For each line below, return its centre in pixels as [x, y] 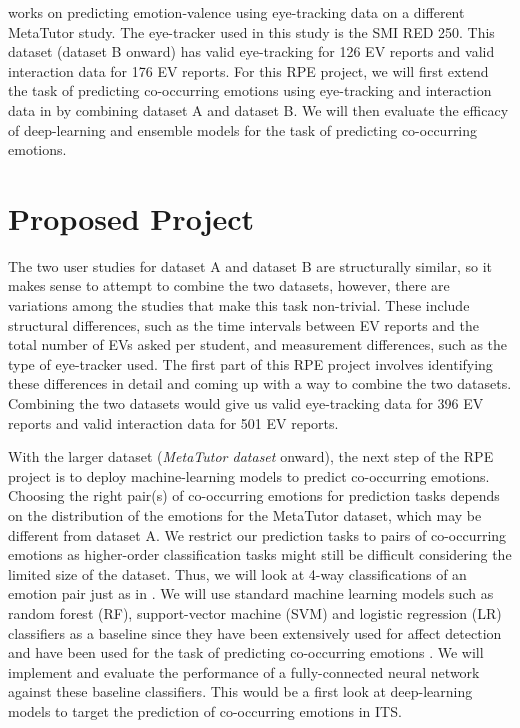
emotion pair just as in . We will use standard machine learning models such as [251, 593]
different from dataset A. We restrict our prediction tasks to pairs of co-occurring [257, 534]
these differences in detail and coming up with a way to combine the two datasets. [260, 383]
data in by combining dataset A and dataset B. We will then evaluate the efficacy [258, 109]
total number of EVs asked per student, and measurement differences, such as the [258, 344]
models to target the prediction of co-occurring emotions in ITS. [205, 710]
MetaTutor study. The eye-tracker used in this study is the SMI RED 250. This [251, 31]
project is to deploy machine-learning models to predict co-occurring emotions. [249, 475]
